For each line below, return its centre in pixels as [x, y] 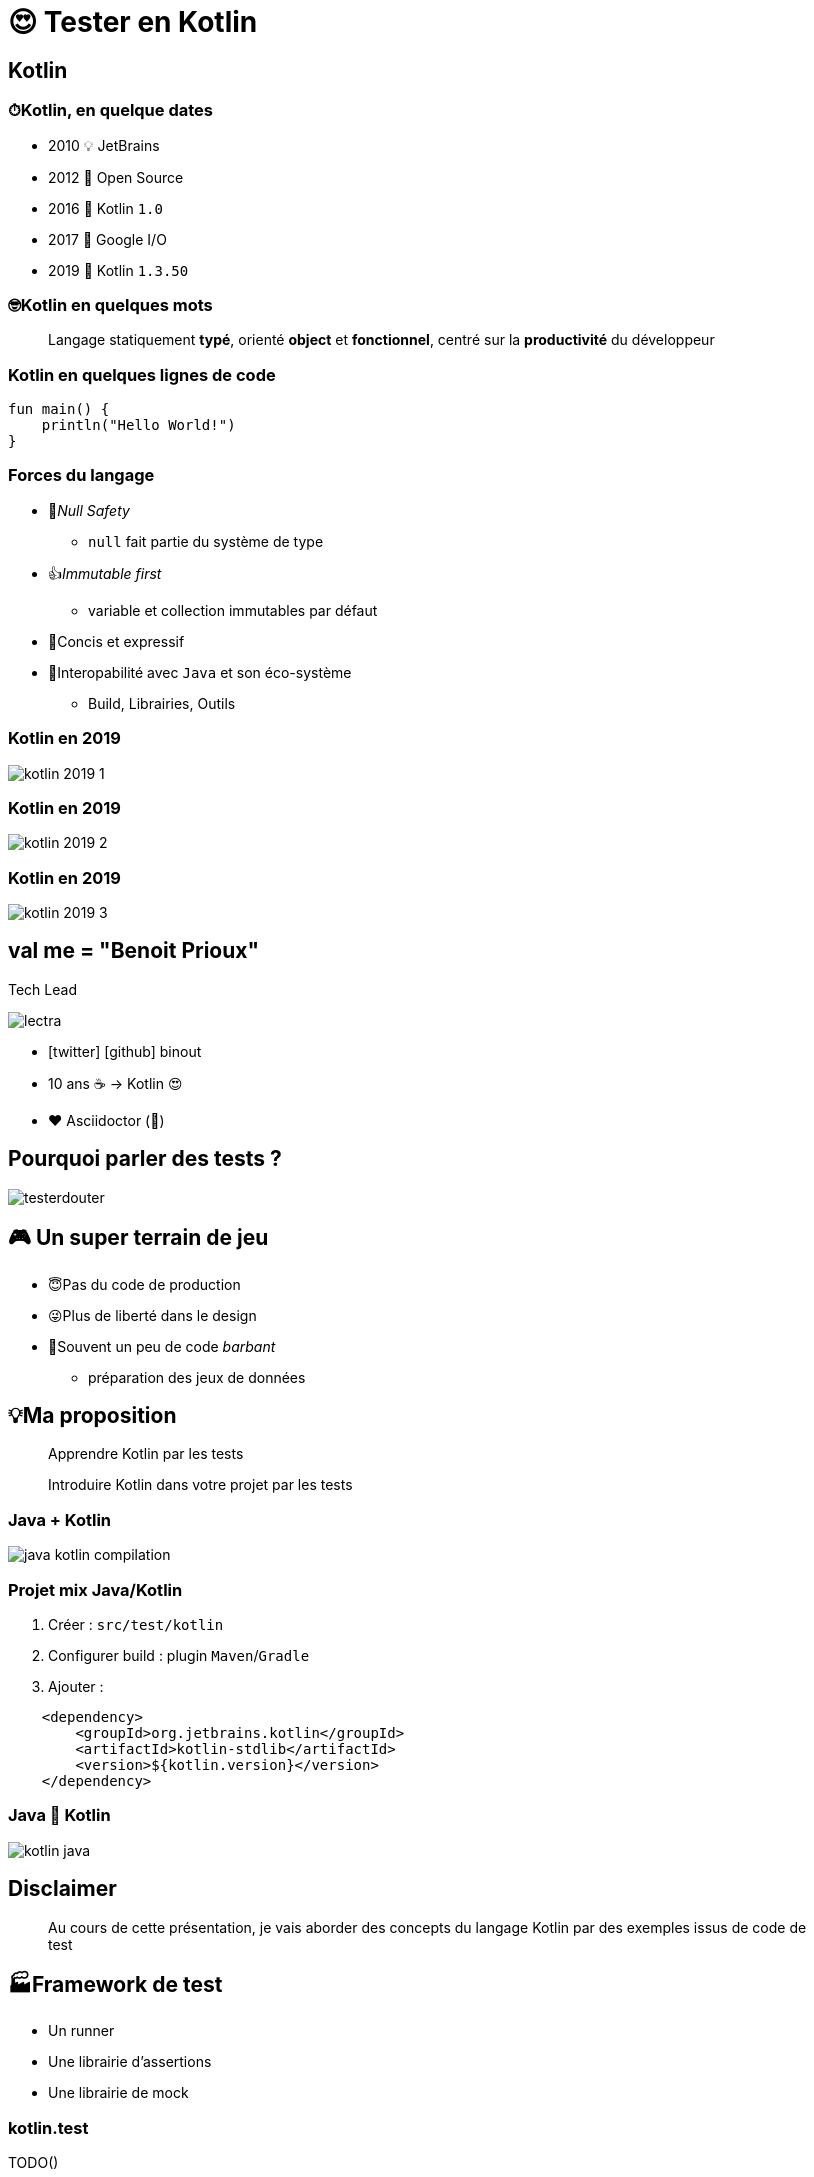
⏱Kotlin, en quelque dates [110, 110]
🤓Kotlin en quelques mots [110, 304]
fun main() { [59, 409]
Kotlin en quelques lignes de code [142, 374]
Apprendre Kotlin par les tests [146, 1454]
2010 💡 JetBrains [104, 145]
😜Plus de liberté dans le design [152, 1315]
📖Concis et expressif [116, 641]
